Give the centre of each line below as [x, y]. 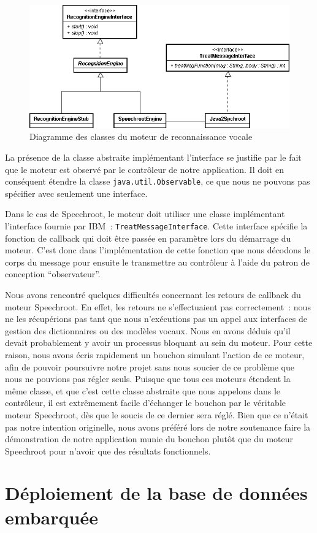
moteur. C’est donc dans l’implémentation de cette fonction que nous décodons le [158, 250]
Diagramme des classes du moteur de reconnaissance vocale [141, 136]
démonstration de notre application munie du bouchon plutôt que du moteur [149, 439]
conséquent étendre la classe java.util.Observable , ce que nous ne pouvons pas [158, 181]
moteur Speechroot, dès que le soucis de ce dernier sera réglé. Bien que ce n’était [157, 414]
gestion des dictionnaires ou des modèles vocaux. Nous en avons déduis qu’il [148, 330]
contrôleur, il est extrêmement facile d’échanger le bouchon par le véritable [146, 403]
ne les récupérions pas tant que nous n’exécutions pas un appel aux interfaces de [156, 319]
